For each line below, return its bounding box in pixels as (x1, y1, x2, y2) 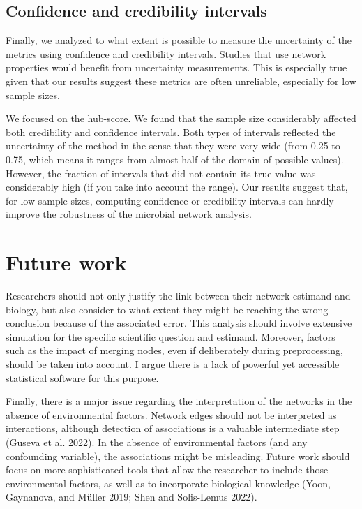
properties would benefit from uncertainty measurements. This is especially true (6, 60, 347, 75)
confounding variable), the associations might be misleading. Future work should (6, 448, 350, 463)
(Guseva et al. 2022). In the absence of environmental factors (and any (6, 434, 308, 449)
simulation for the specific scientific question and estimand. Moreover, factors (6, 329, 335, 344)
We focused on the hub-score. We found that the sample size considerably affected (6, 111, 356, 126)
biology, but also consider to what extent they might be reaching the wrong (6, 302, 329, 316)
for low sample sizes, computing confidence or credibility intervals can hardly (6, 193, 334, 207)
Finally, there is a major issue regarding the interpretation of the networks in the (6, 394, 352, 408)
